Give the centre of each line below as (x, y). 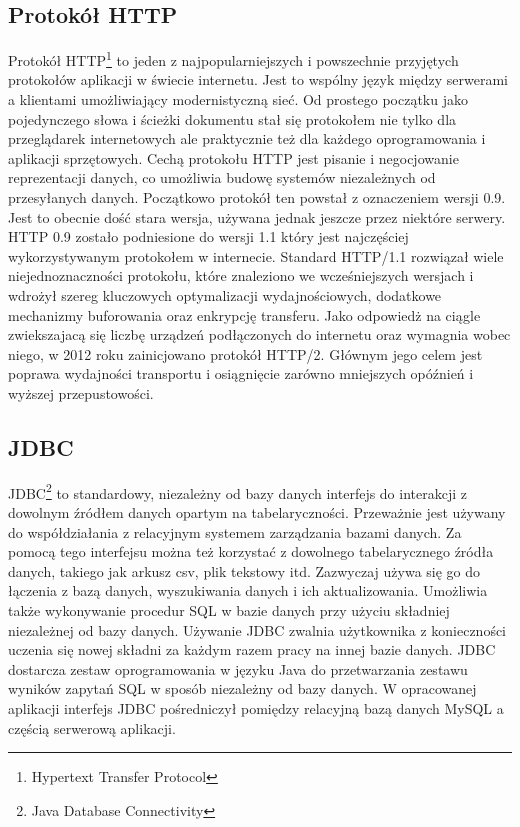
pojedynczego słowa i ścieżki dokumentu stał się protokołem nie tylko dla (232, 118)
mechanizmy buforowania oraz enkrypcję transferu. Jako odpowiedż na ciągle (244, 314)
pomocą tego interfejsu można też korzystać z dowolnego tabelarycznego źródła (251, 551)
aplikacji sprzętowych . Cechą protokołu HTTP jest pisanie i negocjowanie (233, 157)
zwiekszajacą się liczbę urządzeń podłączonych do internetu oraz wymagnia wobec (259, 334)
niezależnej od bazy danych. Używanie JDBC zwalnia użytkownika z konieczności (257, 629)
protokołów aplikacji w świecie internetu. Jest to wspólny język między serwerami (258, 79)
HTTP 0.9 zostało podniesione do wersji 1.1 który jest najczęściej (208, 236)
